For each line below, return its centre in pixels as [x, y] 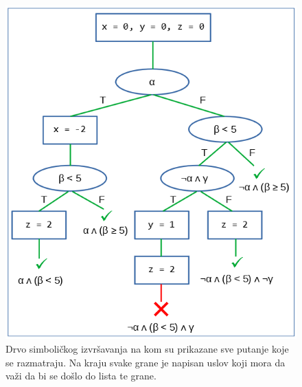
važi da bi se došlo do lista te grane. [81, 376]
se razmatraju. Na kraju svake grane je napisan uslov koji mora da [146, 362]
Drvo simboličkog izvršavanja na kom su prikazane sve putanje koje [147, 349]
